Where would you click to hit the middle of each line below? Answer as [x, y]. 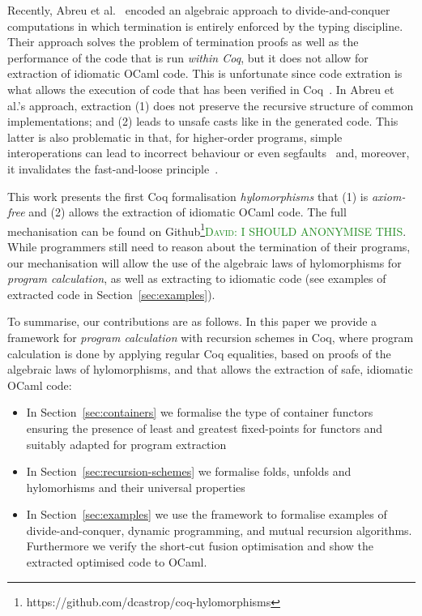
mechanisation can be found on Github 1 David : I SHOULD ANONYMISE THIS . [207, 229]
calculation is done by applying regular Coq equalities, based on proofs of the [199, 353]
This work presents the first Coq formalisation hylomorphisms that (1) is [188, 196]
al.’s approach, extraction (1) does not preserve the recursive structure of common [211, 105]
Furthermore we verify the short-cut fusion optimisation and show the [200, 546]
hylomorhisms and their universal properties [136, 487]
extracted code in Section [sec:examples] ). [111, 294]
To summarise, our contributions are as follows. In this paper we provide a [192, 321]
